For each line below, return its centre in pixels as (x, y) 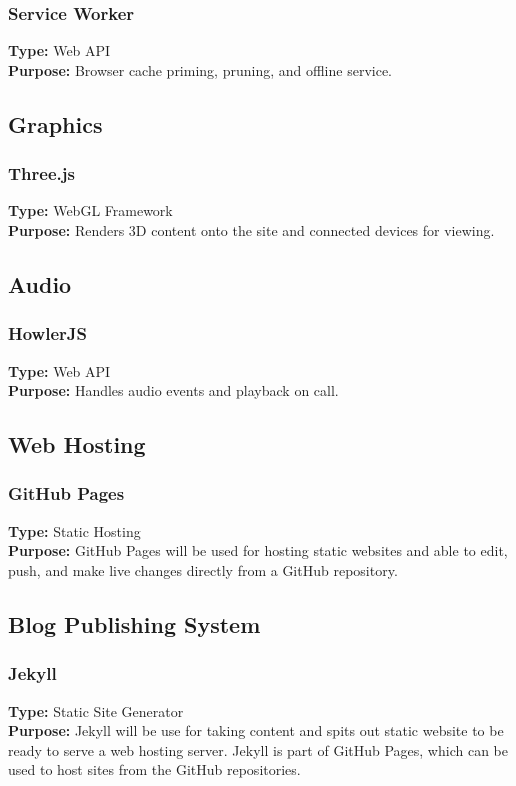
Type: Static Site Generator (96, 710)
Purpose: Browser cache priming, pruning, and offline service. (200, 69)
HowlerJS (47, 333)
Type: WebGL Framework (90, 210)
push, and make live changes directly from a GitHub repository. (203, 569)
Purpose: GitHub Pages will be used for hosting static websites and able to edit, (258, 550)
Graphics (55, 123)
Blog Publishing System (134, 623)
